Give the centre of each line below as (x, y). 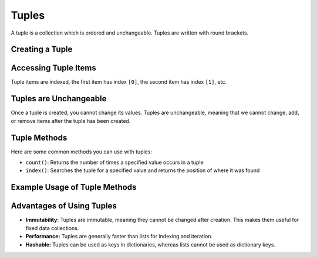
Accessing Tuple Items (54, 68)
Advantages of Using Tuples (64, 206)
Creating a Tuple (42, 49)
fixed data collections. (52, 228)
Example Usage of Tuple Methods (74, 187)
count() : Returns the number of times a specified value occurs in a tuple (114, 162)
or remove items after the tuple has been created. (71, 121)
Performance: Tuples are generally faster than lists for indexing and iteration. (119, 237)
